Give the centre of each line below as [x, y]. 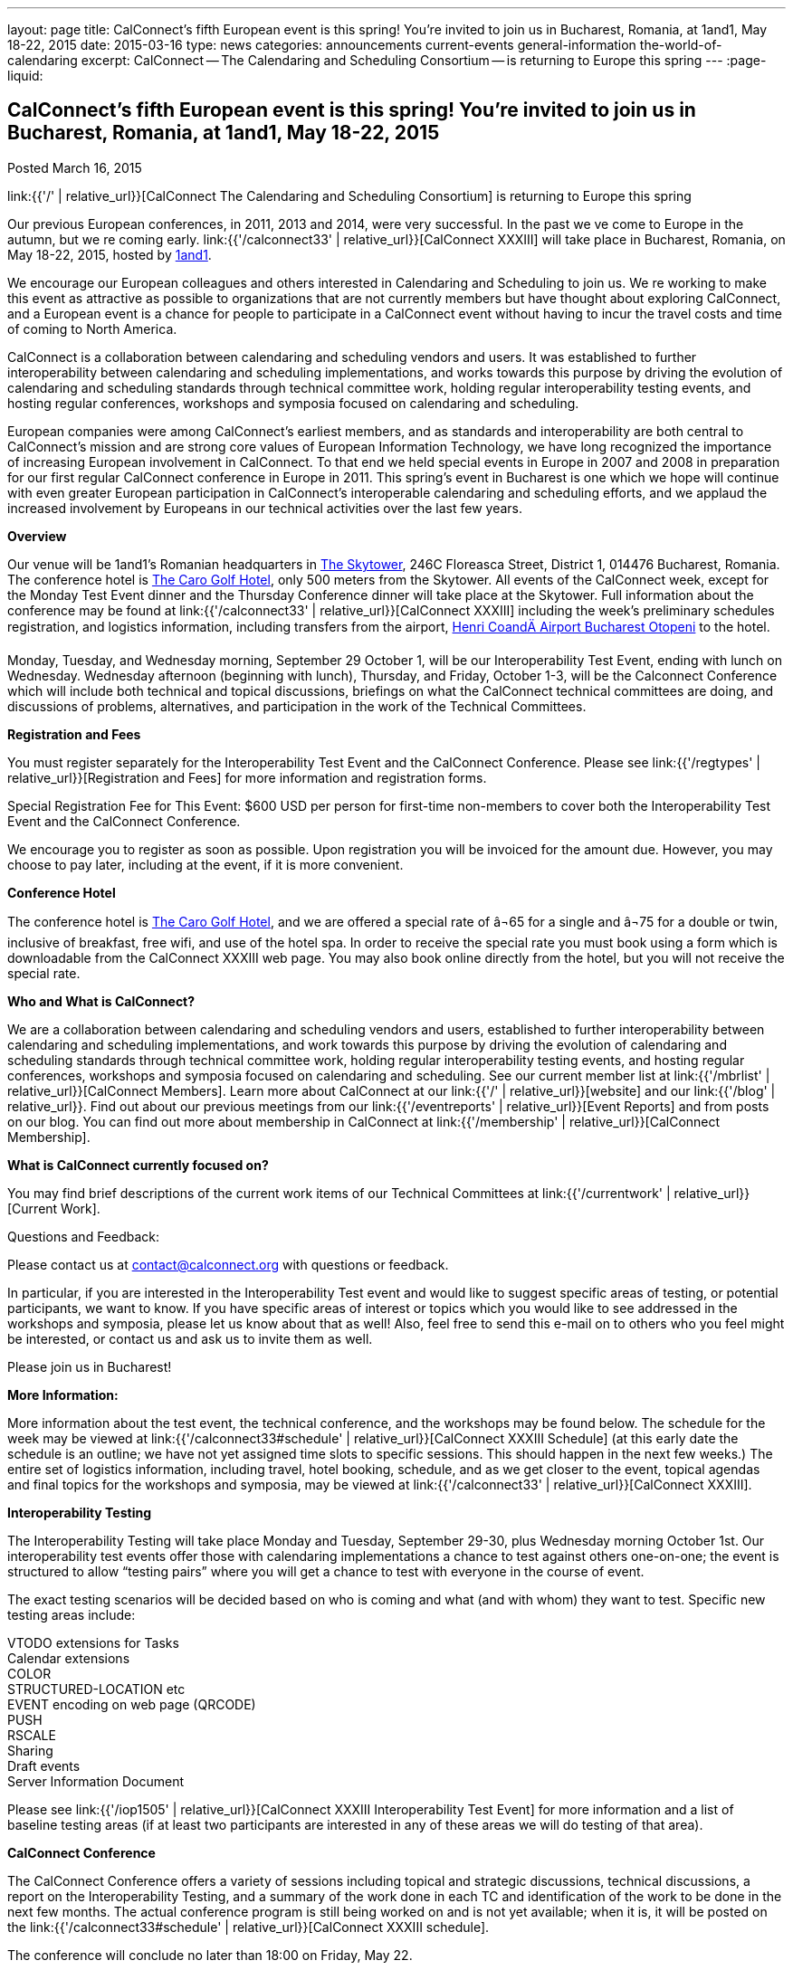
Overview [37, 536]
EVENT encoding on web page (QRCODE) [132, 1704]
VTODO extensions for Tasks [93, 1642]
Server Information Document [96, 1781]
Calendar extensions [69, 1658]
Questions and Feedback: [84, 1236]
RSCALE [32, 1735]
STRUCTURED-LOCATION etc [96, 1689]
